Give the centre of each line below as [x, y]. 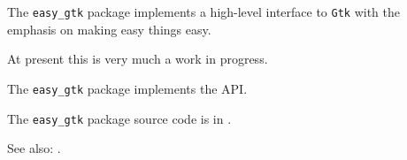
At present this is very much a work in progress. [138, 59]
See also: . [34, 148]
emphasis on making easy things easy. [109, 29]
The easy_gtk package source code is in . [119, 118]
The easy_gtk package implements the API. [127, 88]
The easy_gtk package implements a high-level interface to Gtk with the [204, 11]
